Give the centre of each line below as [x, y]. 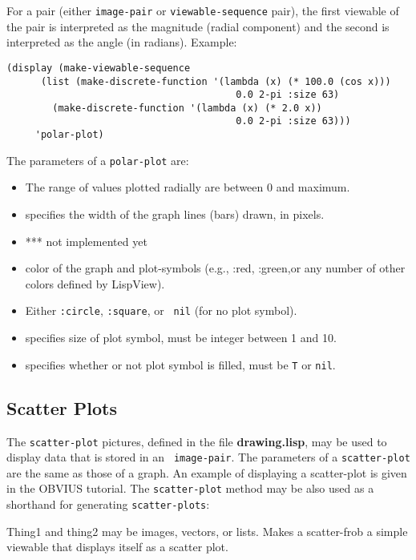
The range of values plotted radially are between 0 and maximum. [188, 187]
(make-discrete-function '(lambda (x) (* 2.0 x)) [187, 108]
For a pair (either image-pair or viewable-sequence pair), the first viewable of [203, 10]
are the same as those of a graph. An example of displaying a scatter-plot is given [207, 472]
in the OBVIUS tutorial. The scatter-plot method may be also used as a [190, 488]
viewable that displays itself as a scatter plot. [117, 547]
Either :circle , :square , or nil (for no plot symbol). [161, 310]
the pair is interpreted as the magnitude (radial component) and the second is [198, 26]
